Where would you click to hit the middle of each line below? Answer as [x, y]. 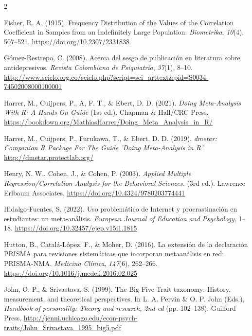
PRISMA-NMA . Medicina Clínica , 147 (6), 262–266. [81, 263]
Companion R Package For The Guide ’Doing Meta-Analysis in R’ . [105, 148]
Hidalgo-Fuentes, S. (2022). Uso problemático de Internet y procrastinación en [121, 209]
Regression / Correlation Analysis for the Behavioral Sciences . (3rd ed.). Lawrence [125, 183]
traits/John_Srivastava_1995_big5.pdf [63, 327]
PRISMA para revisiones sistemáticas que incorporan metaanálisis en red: [114, 254]
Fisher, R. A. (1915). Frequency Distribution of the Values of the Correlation [119, 22]
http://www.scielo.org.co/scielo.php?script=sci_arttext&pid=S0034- [106, 77]
